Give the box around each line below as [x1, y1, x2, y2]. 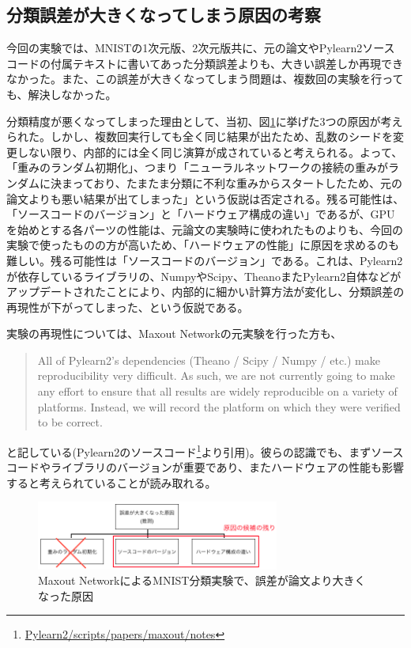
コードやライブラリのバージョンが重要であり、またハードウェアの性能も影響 [6, 459, 405, 476]
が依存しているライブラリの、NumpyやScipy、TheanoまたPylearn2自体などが [6, 267, 402, 284]
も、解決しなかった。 [6, 85, 117, 102]
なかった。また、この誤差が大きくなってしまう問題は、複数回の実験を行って [6, 70, 404, 87]
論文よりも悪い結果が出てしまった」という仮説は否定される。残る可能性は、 [6, 190, 405, 207]
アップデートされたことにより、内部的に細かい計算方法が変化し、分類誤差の [6, 283, 405, 300]
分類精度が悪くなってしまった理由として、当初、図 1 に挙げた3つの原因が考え [6, 112, 403, 129]
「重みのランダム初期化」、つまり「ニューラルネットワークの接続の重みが [6, 159, 388, 176]
